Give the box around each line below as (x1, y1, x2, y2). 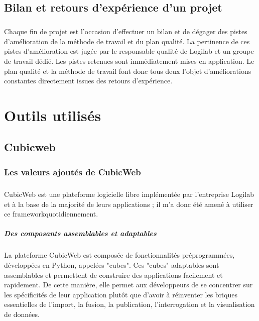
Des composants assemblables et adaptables (4, 228, 157, 239)
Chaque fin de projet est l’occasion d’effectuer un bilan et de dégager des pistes (4, 26, 247, 37)
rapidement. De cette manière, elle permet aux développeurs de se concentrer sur (4, 279, 253, 290)
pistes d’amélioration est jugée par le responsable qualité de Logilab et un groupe (4, 46, 254, 56)
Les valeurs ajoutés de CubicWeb (4, 165, 141, 178)
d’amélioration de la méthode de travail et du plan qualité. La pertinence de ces (4, 36, 250, 46)
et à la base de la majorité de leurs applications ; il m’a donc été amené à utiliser (4, 198, 253, 209)
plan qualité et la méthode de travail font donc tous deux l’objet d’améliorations (4, 65, 251, 76)
